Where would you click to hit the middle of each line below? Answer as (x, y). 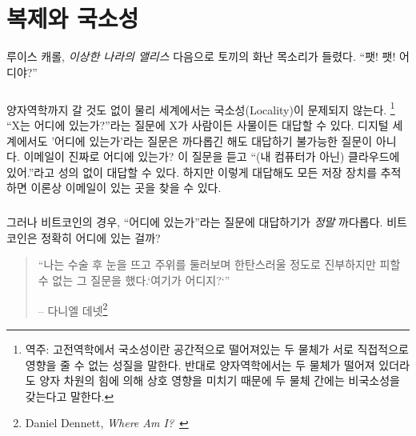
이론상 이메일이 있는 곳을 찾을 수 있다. (126, 188)
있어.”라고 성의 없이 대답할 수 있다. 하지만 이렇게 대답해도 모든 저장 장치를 (192, 172)
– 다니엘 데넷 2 (73, 309)
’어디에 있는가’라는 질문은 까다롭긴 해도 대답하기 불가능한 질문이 (212, 140)
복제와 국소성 (73, 18)
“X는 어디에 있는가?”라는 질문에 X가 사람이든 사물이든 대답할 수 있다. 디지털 (198, 124)
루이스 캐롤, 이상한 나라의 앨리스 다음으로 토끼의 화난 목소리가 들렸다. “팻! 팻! (201, 56)
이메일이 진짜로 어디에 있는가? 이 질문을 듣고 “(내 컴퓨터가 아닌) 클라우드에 (212, 156)
